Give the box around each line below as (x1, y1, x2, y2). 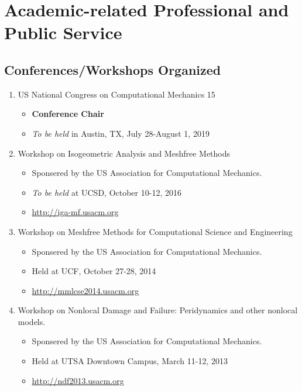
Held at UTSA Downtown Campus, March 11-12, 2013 (32, 355, 228, 367)
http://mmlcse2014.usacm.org (32, 284, 139, 296)
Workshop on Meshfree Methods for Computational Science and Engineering (18, 225, 293, 237)
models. (18, 315, 46, 327)
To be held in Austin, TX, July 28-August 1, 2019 (32, 127, 210, 139)
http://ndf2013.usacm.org (32, 374, 124, 386)
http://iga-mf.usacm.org (32, 206, 119, 218)
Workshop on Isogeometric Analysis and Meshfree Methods (18, 147, 231, 159)
